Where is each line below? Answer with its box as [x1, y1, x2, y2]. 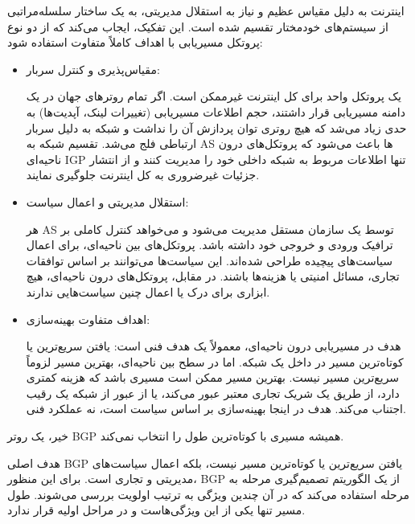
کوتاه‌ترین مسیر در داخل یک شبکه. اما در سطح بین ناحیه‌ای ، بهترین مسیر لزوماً [26, 353, 404, 370]
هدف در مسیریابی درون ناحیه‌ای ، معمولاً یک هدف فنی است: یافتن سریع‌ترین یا [26, 338, 401, 354]
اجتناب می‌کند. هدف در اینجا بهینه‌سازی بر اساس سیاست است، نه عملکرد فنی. [26, 400, 406, 417]
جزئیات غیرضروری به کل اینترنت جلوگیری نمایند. [26, 166, 260, 183]
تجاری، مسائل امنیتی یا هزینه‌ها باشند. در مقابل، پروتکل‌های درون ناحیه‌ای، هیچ [26, 268, 400, 285]
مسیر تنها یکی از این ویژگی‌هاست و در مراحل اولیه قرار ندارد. [7, 501, 306, 518]
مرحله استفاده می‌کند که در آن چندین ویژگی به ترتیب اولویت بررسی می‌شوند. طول [7, 485, 409, 502]
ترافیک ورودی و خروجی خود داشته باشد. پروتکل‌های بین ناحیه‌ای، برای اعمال [26, 236, 393, 253]
